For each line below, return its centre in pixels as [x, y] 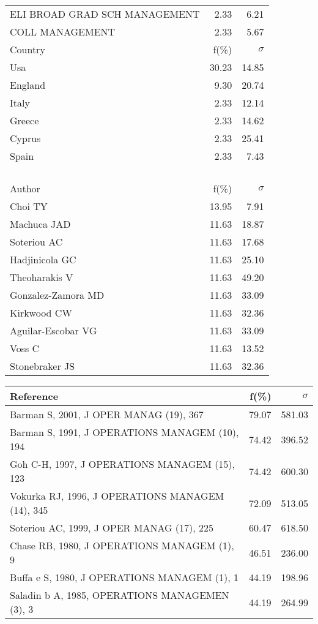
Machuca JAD [40, 224]
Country [28, 49]
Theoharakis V [42, 277]
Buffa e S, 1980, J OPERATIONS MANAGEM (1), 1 [124, 577]
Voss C [25, 348]
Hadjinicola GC [43, 259]
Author [25, 188]
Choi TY [29, 206]
